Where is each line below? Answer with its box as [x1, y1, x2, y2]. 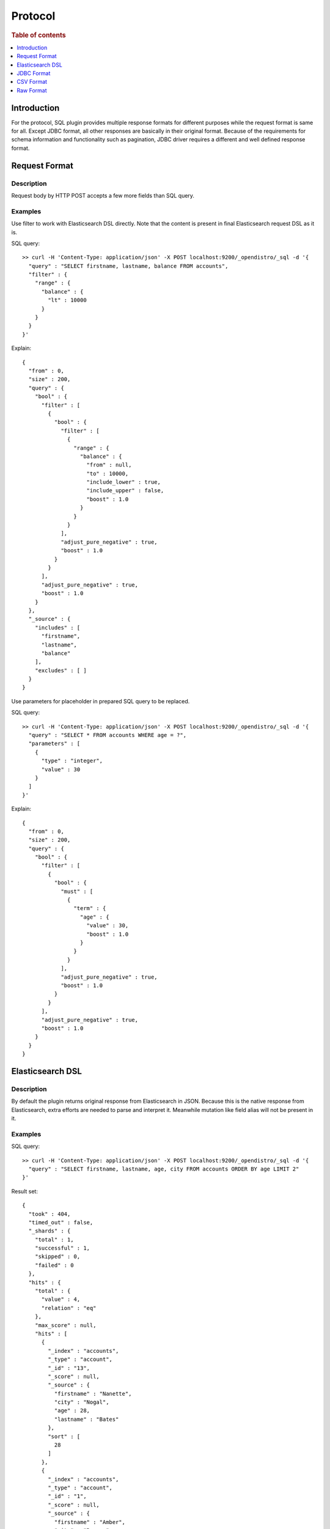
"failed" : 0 [34, 1262, 74, 1268]
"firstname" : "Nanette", [54, 1390, 132, 1397]
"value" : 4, [41, 1296, 81, 1303]
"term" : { [73, 905, 106, 912]
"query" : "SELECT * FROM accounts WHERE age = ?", [28, 731, 186, 739]
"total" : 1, [34, 1236, 74, 1243]
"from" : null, [86, 462, 132, 468]
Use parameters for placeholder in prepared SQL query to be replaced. [11, 697, 190, 705]
